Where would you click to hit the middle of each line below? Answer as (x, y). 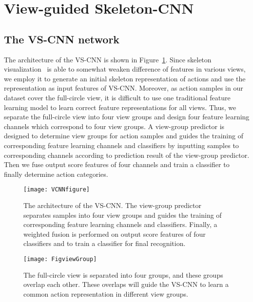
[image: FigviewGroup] (60, 259)
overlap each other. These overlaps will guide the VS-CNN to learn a (126, 284)
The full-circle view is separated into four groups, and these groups (123, 274)
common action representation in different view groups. (106, 293)
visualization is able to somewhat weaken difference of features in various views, (125, 69)
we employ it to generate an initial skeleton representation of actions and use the (125, 78)
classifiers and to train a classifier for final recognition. (105, 243)
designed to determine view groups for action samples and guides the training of (124, 136)
